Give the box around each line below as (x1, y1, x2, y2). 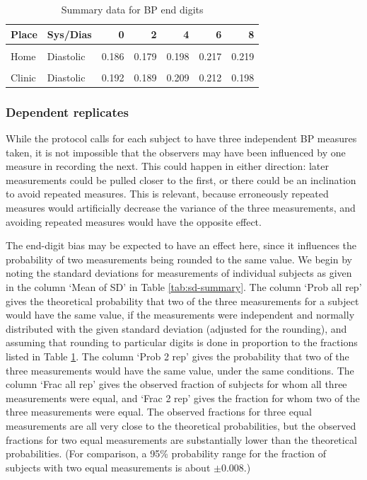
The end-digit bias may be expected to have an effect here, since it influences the (6, 238, 357, 253)
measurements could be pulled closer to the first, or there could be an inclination (6, 172, 356, 187)
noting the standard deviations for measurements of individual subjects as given (6, 265, 352, 280)
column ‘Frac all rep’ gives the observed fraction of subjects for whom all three (6, 377, 347, 392)
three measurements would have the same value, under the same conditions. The (6, 362, 354, 377)
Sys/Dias (47, 26, 92, 41)
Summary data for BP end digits (61, 2, 204, 16)
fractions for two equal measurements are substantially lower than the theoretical (6, 432, 357, 447)
